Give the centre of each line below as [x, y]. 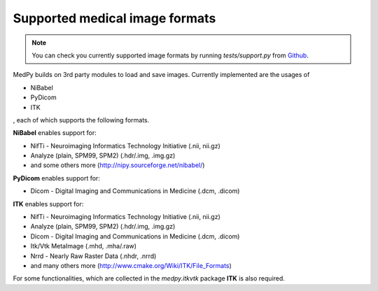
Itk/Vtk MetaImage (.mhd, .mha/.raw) [83, 246]
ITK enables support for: [48, 204]
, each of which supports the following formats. [81, 120]
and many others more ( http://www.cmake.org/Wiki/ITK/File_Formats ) [131, 265]
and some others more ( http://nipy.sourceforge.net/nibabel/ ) [118, 165]
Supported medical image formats [114, 18]
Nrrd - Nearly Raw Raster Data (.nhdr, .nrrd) [93, 256]
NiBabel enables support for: [55, 133]
